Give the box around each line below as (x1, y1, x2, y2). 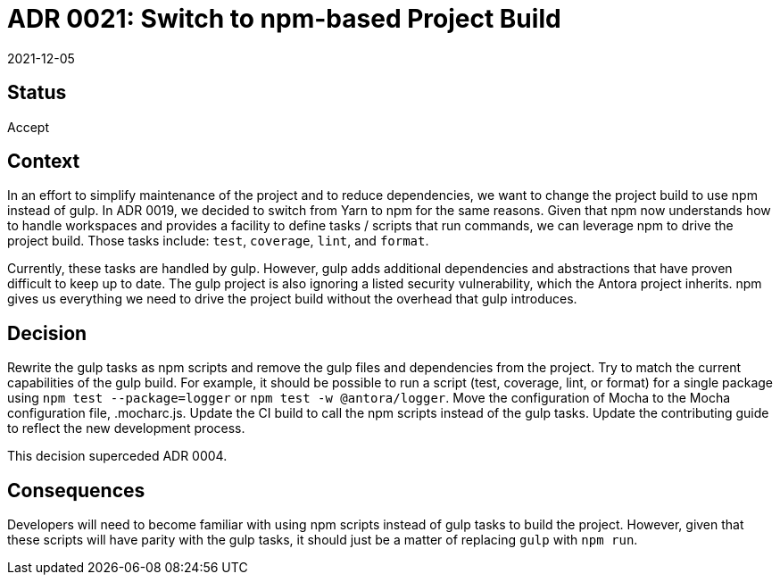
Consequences (7, 478, 145, 502)
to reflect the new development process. (7, 420, 245, 436)
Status (7, 81, 67, 104)
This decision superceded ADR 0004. (7, 448, 228, 464)
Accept (7, 119, 49, 135)
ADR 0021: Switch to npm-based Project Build (7, 4, 561, 34)
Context (7, 150, 80, 173)
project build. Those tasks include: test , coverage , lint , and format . (7, 233, 429, 249)
